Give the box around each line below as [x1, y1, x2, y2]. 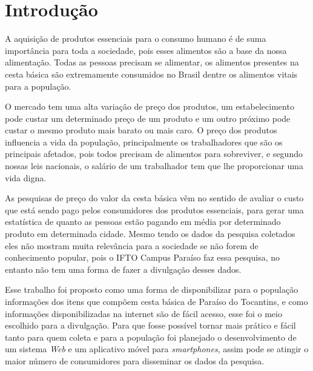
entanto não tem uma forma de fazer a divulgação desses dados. [5, 262, 242, 275]
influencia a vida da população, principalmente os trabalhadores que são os [5, 135, 283, 148]
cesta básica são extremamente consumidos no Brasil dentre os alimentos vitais [5, 67, 298, 80]
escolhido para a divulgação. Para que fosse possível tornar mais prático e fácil [5, 319, 296, 332]
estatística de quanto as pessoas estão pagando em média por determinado [5, 215, 281, 228]
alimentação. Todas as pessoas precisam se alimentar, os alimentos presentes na [5, 56, 299, 69]
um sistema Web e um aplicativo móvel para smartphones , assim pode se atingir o [5, 343, 309, 355]
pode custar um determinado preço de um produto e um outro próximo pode [5, 112, 291, 124]
